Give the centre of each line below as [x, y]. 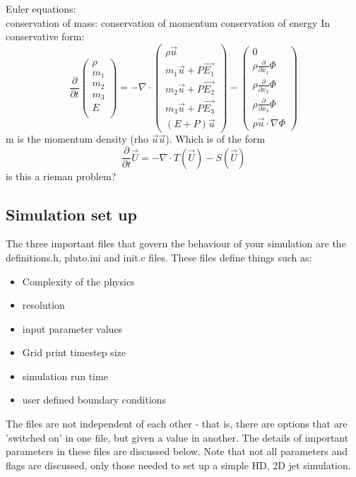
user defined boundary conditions [94, 400]
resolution [43, 305]
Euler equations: [41, 8]
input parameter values [72, 328]
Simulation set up [71, 214]
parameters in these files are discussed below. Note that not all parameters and [177, 451]
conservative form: [45, 36]
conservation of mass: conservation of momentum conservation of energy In [168, 22]
